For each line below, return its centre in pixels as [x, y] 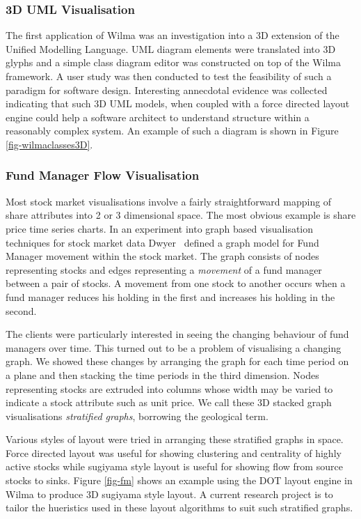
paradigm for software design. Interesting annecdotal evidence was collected [167, 90]
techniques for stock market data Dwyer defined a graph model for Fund [162, 242]
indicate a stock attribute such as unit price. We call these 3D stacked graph [169, 402]
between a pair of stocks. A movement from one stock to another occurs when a [176, 283]
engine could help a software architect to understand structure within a [158, 117]
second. [21, 310]
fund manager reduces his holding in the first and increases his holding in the [170, 296]
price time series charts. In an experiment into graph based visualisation [160, 228]
